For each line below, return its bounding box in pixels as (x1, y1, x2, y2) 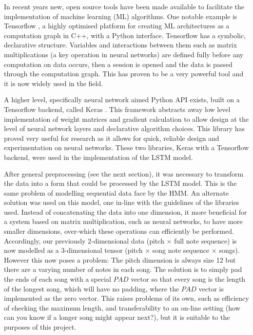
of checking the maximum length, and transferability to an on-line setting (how (4, 302, 240, 313)
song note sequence (152, 245, 210, 255)
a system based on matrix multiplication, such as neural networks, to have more (4, 216, 243, 226)
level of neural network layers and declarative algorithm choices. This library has (4, 123, 245, 134)
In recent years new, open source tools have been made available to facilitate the (4, 1, 245, 11)
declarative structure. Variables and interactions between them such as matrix (4, 40, 237, 50)
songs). (219, 245, 240, 255)
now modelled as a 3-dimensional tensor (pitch (4, 245, 143, 255)
